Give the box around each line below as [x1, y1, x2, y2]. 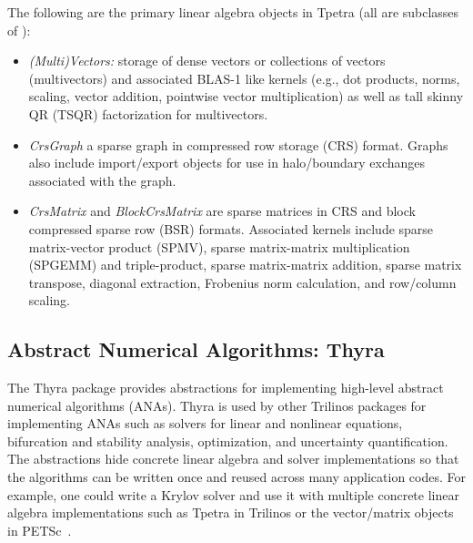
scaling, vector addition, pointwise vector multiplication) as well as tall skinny [28, 87, 464, 106]
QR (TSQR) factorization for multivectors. [28, 104, 268, 123]
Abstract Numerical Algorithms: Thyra [7, 335, 385, 364]
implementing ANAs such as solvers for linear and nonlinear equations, [7, 414, 403, 433]
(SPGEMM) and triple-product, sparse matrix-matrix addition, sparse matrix [28, 255, 462, 274]
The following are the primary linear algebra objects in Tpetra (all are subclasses [7, 3, 459, 21]
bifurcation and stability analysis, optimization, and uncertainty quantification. [7, 431, 448, 450]
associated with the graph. [28, 170, 176, 190]
